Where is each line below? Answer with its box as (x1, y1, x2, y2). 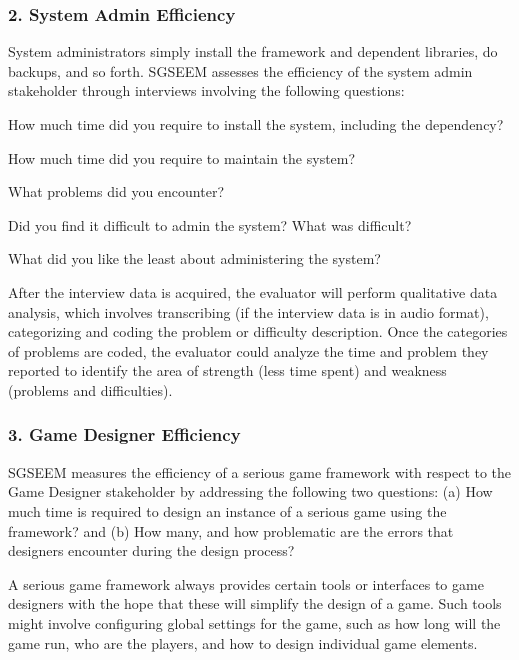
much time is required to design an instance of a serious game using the (8, 500, 447, 521)
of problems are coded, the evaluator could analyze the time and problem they (8, 340, 489, 361)
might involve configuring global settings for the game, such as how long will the (8, 612, 501, 633)
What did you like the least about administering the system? (8, 248, 381, 269)
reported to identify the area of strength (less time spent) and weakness (8, 360, 447, 381)
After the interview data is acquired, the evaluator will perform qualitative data (8, 281, 498, 302)
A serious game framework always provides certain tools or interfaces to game (8, 573, 484, 594)
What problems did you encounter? (8, 181, 225, 202)
